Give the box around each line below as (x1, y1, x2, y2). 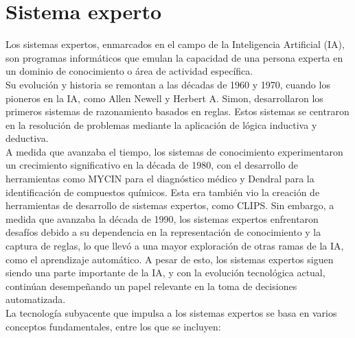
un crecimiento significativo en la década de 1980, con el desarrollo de (5, 158, 299, 172)
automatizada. (5, 292, 66, 306)
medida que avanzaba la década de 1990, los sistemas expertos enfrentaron (5, 211, 319, 226)
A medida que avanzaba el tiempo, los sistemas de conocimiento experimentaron (5, 144, 343, 158)
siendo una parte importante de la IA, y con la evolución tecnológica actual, (5, 265, 325, 280)
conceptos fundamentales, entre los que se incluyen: (5, 319, 221, 333)
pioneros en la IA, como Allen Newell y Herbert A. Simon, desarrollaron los (5, 90, 323, 105)
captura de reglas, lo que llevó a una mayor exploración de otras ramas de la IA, (5, 239, 344, 253)
